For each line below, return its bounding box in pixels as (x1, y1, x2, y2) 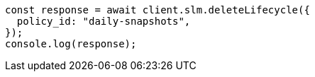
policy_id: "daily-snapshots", (16, 16, 191, 27)
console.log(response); (5, 38, 137, 49)
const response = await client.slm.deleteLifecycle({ (5, 4, 310, 16)
